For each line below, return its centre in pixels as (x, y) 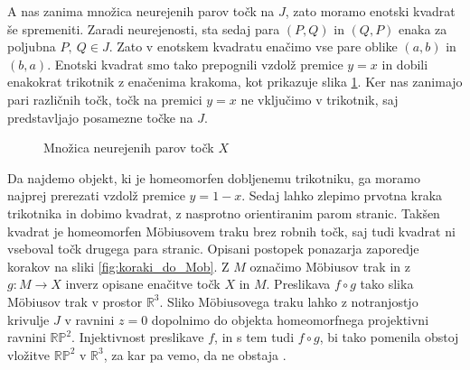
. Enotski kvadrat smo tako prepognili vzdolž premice (195, 64)
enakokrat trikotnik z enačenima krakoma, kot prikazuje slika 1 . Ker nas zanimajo (235, 82)
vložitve (29, 354)
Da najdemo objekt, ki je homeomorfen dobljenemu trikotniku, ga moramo (214, 177)
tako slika (387, 284)
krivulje (28, 319)
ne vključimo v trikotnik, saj (320, 99)
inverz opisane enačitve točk (143, 284)
